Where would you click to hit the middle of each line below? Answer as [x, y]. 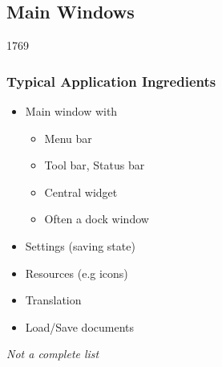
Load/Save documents [80, 326]
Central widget [81, 192]
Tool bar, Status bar [95, 165]
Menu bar [68, 138]
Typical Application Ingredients [111, 81]
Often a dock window [97, 219]
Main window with [71, 111]
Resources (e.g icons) [77, 273]
